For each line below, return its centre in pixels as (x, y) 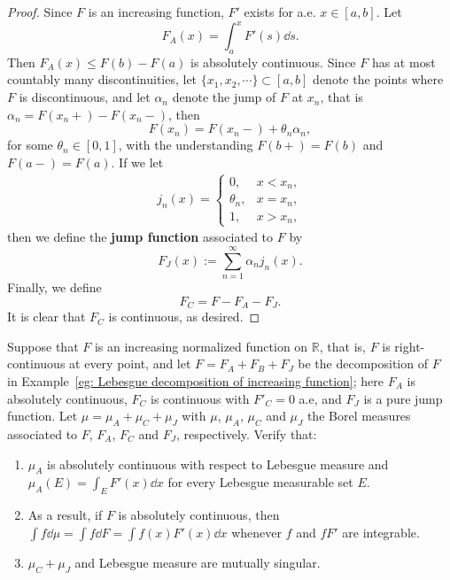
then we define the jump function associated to (140, 237)
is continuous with (200, 398)
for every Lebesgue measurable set (260, 482)
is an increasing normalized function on (201, 346)
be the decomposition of (363, 363)
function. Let (43, 416)
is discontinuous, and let (85, 97)
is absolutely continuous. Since (273, 62)
